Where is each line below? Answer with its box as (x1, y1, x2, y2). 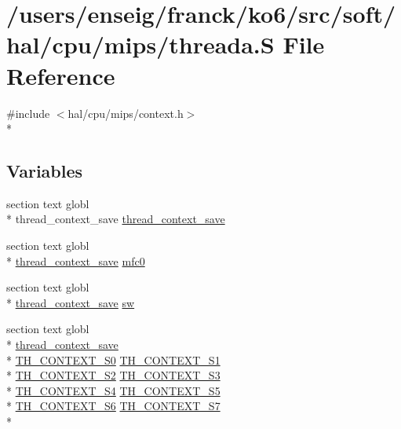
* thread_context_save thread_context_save (6, 211, 225, 227)
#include (6, 104, 50, 121)
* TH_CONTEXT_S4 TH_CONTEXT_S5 (6, 382, 221, 398)
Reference (6, 59, 115, 91)
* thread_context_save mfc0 (6, 252, 145, 269)
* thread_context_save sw (6, 294, 135, 310)
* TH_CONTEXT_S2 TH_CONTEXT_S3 (6, 367, 221, 383)
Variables (6, 159, 83, 183)
